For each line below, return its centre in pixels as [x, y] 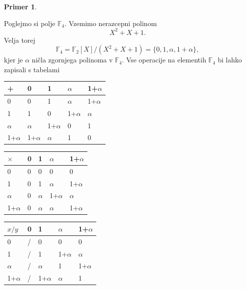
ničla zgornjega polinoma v [72, 60]
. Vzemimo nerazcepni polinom [111, 23]
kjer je [14, 60]
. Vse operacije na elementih [164, 60]
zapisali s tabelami [32, 69]
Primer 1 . [20, 6]
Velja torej [20, 40]
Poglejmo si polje [30, 23]
